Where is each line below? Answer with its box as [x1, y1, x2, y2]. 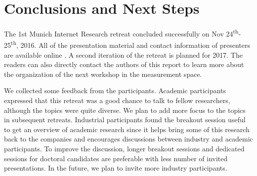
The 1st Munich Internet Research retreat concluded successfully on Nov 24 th [4, 27, 239, 38]
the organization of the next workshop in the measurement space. [4, 69, 202, 79]
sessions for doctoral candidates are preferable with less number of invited [4, 153, 228, 163]
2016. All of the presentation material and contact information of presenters [20, 40, 250, 50]
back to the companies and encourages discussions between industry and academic [4, 134, 253, 144]
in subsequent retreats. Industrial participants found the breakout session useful [4, 114, 246, 125]
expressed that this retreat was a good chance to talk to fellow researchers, [4, 95, 230, 105]
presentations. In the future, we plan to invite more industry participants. [4, 163, 227, 173]
